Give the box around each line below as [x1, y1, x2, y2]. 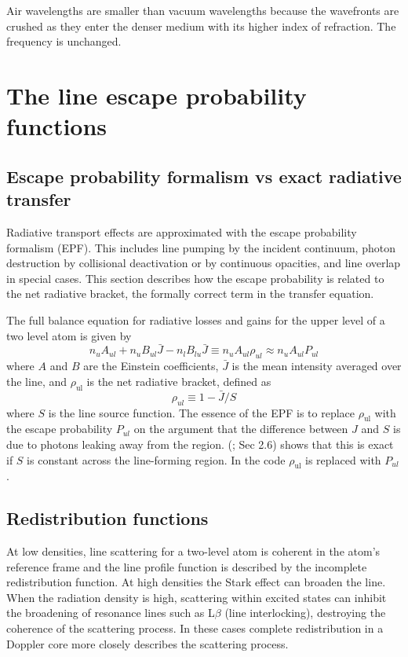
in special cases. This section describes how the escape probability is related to [6, 270, 384, 286]
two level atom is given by [6, 327, 132, 343]
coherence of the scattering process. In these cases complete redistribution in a [6, 620, 384, 637]
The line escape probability [6, 79, 307, 111]
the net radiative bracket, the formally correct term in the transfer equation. [6, 285, 374, 302]
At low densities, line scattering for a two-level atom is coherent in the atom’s [6, 543, 381, 560]
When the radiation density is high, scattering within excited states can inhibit [6, 589, 387, 605]
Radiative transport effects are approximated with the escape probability [6, 223, 357, 240]
